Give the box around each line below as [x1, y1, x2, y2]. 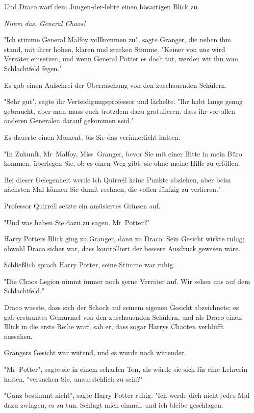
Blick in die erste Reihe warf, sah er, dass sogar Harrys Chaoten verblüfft [4, 321, 224, 332]
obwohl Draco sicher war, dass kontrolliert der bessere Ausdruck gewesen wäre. [4, 243, 241, 253]
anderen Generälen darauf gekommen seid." [4, 115, 134, 126]
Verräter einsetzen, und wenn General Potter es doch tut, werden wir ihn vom [4, 53, 238, 64]
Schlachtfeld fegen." [4, 63, 62, 73]
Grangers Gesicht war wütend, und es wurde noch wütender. [4, 347, 186, 358]
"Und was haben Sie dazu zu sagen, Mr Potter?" [4, 217, 150, 227]
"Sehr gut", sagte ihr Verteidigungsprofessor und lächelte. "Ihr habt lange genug [4, 96, 243, 106]
